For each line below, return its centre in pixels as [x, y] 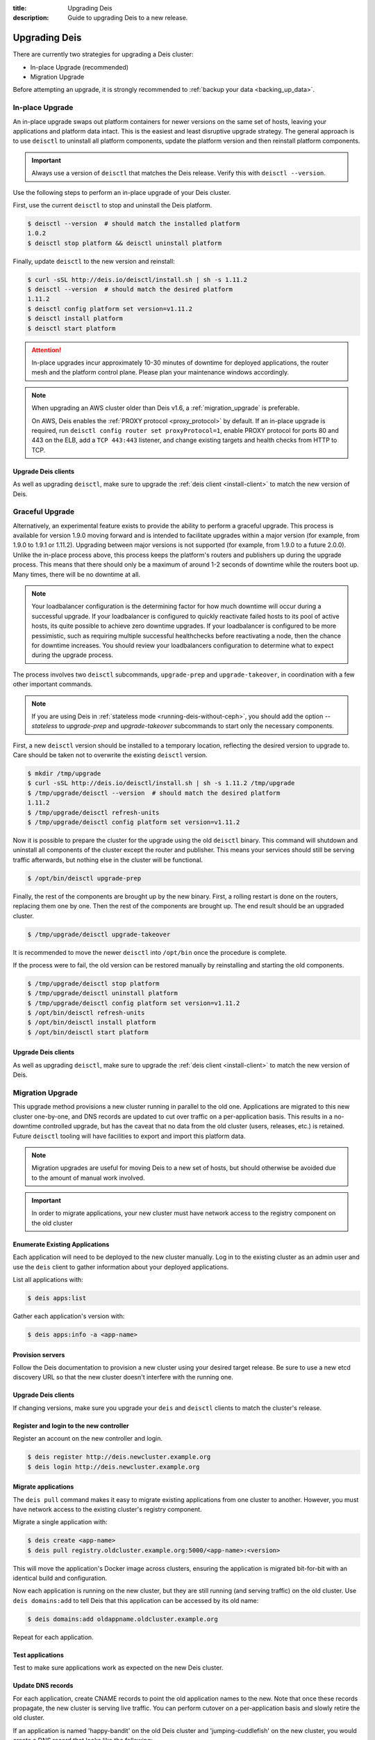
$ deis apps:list [57, 1298]
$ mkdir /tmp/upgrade [64, 774]
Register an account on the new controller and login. [88, 1439]
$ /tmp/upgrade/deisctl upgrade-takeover [99, 934]
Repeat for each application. [53, 1637]
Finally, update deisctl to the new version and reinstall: [94, 261]
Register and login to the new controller [71, 1425]
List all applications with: [48, 1280]
